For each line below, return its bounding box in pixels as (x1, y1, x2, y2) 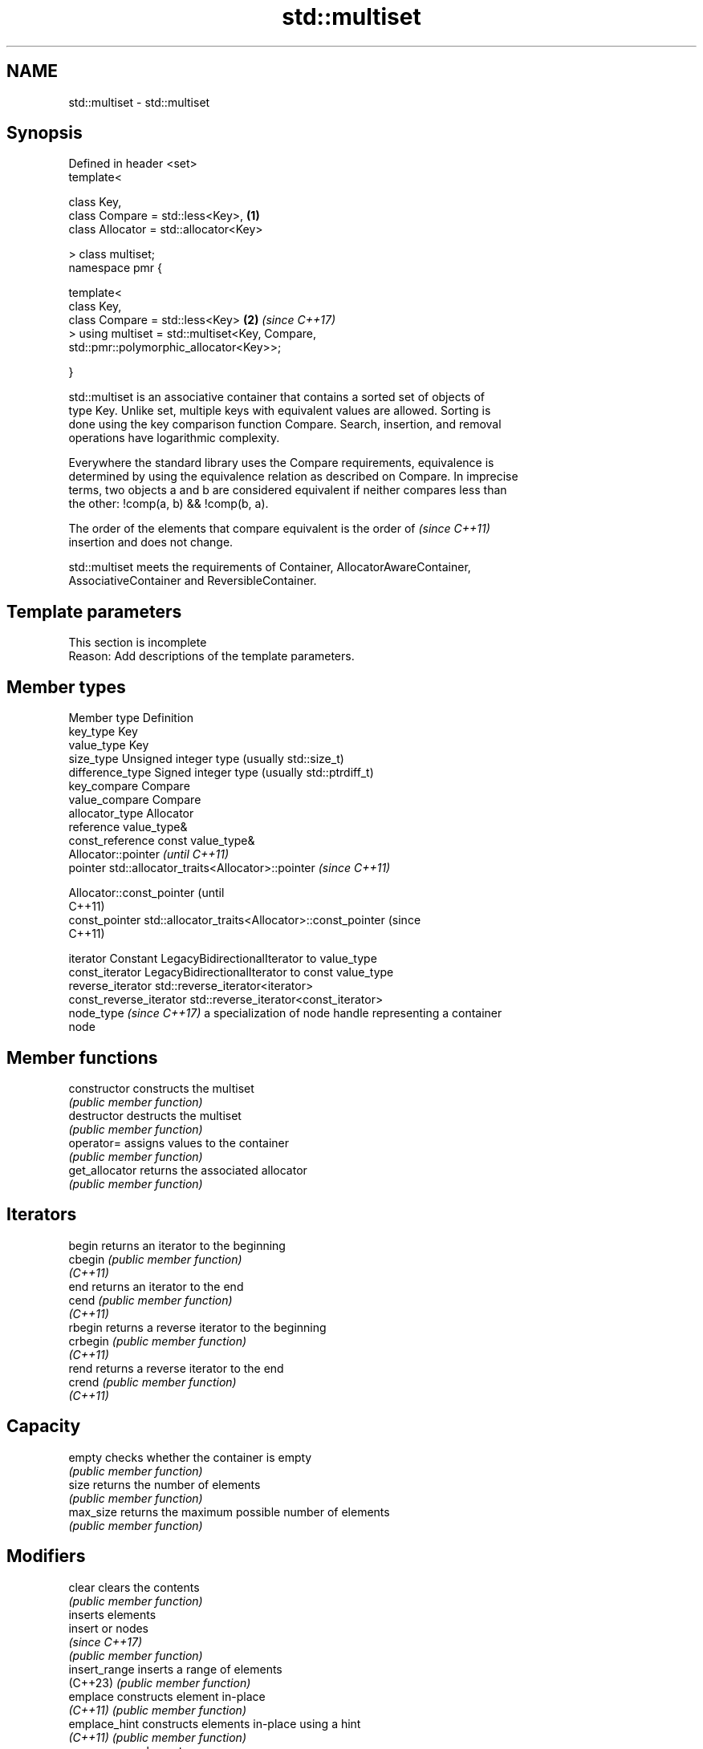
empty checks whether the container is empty (68, 1450, 312, 1464)
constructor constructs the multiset (68, 1081, 254, 1095)
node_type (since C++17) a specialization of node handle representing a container (68, 1006, 502, 1021)
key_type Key (68, 724, 138, 739)
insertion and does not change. (68, 535, 234, 550)
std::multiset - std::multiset (68, 95, 210, 109)
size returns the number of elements (68, 1477, 261, 1491)
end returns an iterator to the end (68, 1279, 244, 1293)
